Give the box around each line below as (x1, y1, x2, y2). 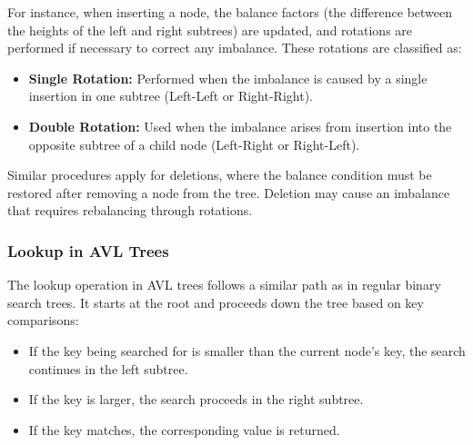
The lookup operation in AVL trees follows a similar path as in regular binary (7, 275, 441, 294)
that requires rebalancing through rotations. (7, 201, 253, 220)
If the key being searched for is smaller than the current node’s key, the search (28, 341, 466, 360)
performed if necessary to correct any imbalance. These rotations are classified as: (7, 38, 462, 57)
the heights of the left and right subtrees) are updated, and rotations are (7, 20, 413, 39)
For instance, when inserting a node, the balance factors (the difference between (7, 3, 453, 21)
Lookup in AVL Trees (7, 239, 169, 262)
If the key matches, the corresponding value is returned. (28, 420, 340, 439)
